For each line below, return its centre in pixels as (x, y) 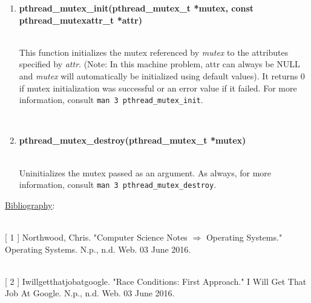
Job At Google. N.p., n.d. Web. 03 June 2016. (90, 293)
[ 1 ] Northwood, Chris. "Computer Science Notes (96, 237)
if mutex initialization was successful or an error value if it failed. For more (158, 88)
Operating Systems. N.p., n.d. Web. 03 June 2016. (98, 249)
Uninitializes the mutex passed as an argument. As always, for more (145, 172)
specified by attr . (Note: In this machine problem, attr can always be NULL (159, 64)
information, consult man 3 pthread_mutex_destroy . (118, 185)
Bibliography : (30, 205)
